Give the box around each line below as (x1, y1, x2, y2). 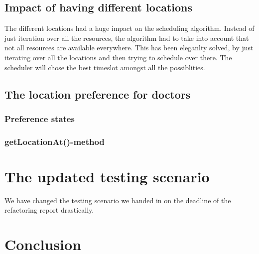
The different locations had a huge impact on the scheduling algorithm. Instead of (4, 23, 255, 33)
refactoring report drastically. (4, 205, 94, 215)
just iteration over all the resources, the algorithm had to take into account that (4, 32, 249, 43)
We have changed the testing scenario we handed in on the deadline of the (4, 195, 231, 205)
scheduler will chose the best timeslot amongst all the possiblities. (4, 62, 205, 72)
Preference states (4, 112, 75, 125)
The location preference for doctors (4, 86, 191, 102)
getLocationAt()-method (4, 135, 105, 147)
